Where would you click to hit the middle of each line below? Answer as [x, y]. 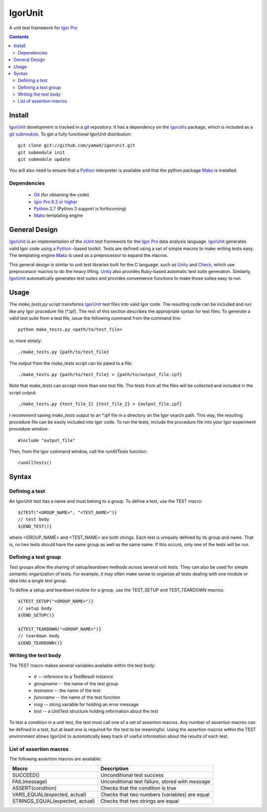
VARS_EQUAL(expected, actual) [49, 794]
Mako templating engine [59, 216]
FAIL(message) [29, 781]
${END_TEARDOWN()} [40, 643]
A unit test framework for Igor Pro [43, 28]
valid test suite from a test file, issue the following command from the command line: [95, 318]
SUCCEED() [26, 775]
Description [114, 768]
